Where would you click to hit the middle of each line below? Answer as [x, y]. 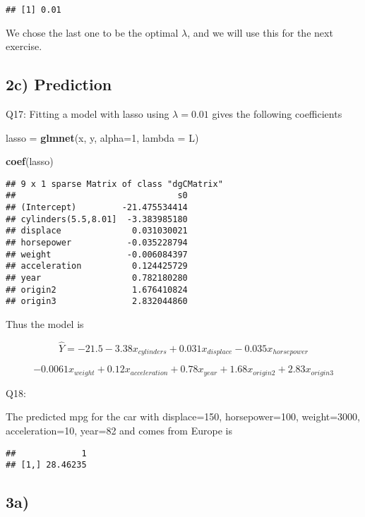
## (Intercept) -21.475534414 [97, 208]
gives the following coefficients [277, 114]
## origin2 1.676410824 [97, 290]
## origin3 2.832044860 [97, 302]
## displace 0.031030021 [97, 231]
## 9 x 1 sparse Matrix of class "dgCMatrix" [114, 184]
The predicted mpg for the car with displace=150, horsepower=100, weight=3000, [183, 416]
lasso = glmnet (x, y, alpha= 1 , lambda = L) [102, 137]
